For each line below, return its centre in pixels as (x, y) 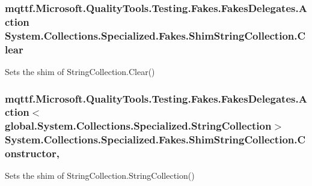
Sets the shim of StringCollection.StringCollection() (100, 175)
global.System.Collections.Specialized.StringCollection (138, 126)
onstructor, (32, 153)
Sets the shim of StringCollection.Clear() (80, 71)
